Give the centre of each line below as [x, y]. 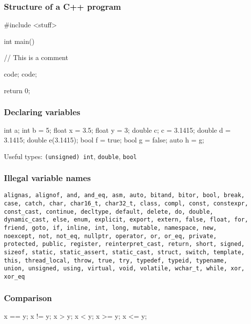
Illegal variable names [48, 178]
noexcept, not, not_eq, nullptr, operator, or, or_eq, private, [110, 236]
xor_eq [14, 277]
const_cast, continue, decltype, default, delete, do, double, [109, 212]
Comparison [28, 297]
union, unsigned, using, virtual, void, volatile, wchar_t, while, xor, [124, 269]
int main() [19, 41]
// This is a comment [36, 57]
